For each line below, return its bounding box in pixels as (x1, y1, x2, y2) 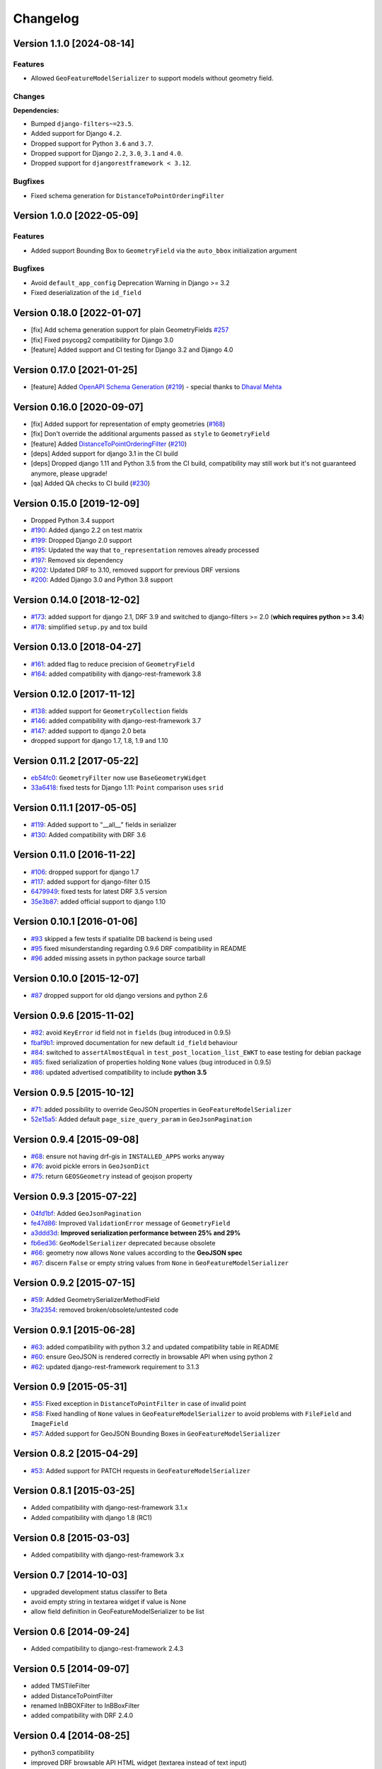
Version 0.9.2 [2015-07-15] (13, 1277, 136, 1289)
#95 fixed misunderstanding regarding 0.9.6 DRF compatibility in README (30, 944, 247, 952)
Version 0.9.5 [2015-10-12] (13, 1086, 134, 1098)
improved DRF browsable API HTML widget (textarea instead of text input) (30, 1758, 247, 1767)
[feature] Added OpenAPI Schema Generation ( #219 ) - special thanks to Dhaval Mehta (30, 382, 282, 391)
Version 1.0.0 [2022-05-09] (13, 209, 139, 222)
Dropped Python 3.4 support (30, 516, 115, 524)
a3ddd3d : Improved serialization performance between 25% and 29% (30, 1228, 241, 1238)
